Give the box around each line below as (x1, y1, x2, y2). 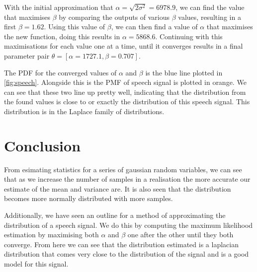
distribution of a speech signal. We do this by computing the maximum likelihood (4, 219, 253, 230)
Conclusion (4, 135, 81, 155)
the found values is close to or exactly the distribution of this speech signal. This (4, 96, 250, 107)
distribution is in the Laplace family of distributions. (4, 106, 165, 116)
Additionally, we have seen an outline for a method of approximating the (4, 210, 226, 220)
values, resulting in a (178, 11, 241, 22)
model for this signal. (4, 259, 69, 269)
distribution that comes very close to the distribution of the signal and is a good (4, 249, 249, 259)
